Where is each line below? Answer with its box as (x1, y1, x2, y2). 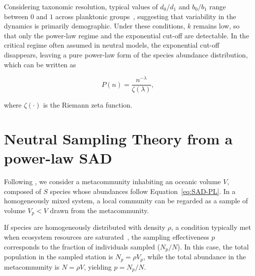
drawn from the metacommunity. (50, 205, 149, 215)
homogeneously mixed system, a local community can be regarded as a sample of (4, 195, 248, 206)
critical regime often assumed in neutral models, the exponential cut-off (4, 40, 220, 50)
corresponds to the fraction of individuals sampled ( (4, 241, 160, 251)
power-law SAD (4, 148, 112, 168)
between (4, 11, 29, 21)
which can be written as (4, 59, 76, 69)
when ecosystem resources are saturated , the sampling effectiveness (4, 232, 209, 242)
